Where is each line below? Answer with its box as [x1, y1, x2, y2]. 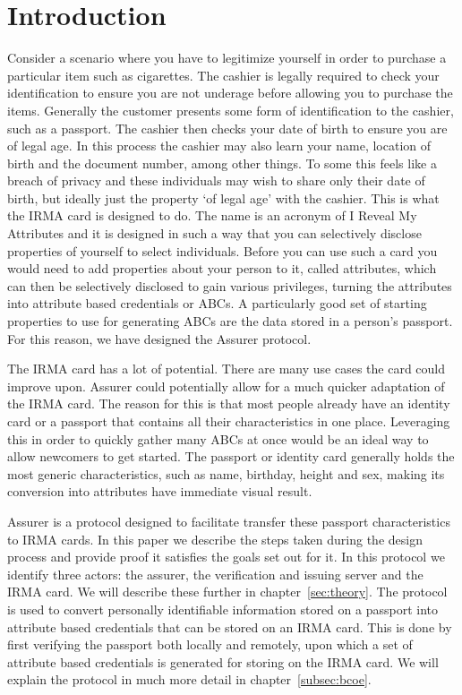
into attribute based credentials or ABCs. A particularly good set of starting [7, 294, 427, 313]
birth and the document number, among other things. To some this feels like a [7, 153, 437, 172]
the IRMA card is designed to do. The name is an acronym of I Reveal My [7, 206, 417, 225]
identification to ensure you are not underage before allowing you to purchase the [7, 83, 453, 102]
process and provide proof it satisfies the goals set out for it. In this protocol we [7, 547, 445, 566]
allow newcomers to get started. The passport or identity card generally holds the [7, 447, 455, 466]
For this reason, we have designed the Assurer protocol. [7, 329, 312, 347]
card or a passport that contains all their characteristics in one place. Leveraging [7, 412, 450, 430]
